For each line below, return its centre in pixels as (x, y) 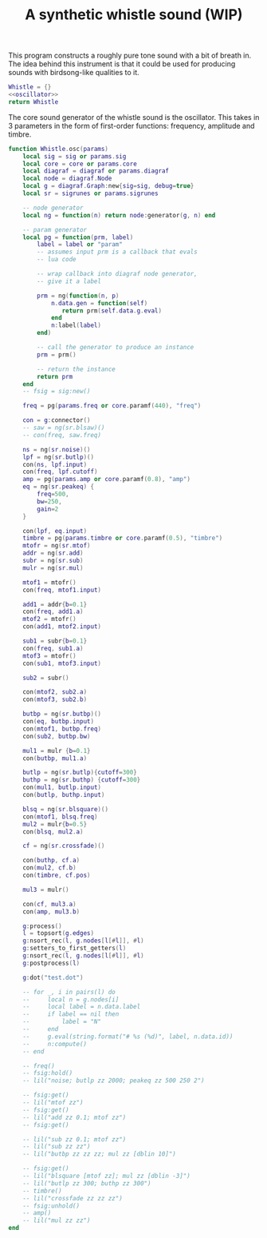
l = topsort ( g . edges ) (58, 933)
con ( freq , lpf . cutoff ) (60, 472)
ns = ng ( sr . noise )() (57, 449)
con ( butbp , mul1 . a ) (55, 758)
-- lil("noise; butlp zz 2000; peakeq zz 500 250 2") (114, 1081)
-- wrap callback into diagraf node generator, (117, 274)
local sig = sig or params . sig (75, 156)
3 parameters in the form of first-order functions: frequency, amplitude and (132, 125)
